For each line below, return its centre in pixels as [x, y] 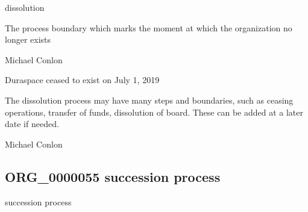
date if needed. [32, 124]
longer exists [28, 39]
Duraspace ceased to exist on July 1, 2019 [82, 80]
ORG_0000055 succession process [113, 176]
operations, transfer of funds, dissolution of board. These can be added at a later [154, 112]
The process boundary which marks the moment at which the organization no [149, 27]
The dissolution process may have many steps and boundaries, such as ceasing [149, 100]
